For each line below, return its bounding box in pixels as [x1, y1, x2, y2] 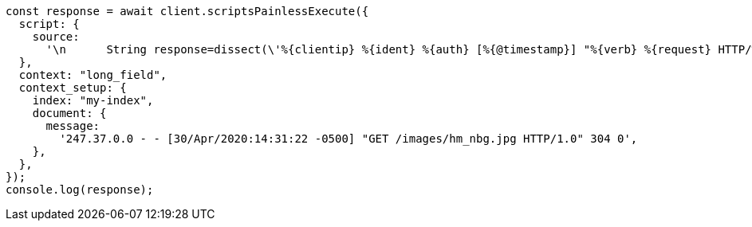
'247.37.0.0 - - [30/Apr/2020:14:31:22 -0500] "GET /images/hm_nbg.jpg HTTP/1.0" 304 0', [59, 132, 638, 145]
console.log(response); [6, 183, 154, 196]
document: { [32, 107, 107, 119]
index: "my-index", [32, 94, 154, 107]
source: [32, 30, 80, 43]
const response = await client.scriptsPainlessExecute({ [6, 5, 369, 18]
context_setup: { [18, 81, 127, 94]
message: [45, 119, 100, 132]
